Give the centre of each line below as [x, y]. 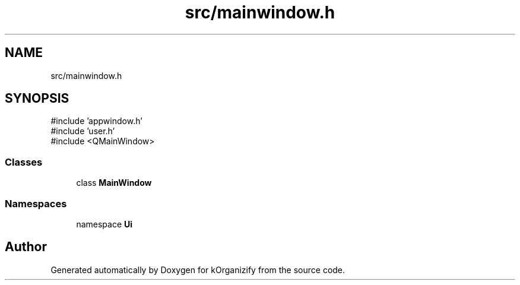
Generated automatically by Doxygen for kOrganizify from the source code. [198, 270]
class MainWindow [114, 183]
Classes [24, 162]
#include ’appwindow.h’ [96, 121]
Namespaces [36, 203]
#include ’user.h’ [83, 131]
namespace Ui [104, 224]
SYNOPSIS [37, 99]
